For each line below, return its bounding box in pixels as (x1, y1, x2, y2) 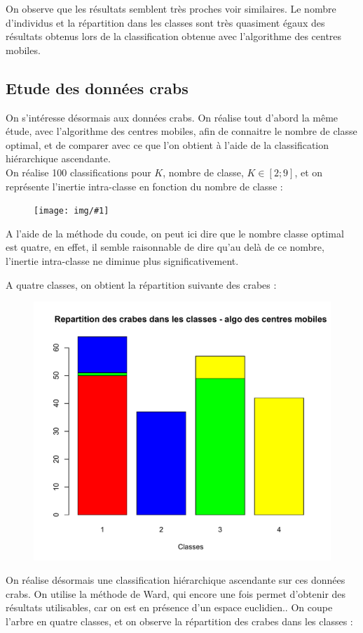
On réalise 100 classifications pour (6, 164, 151, 179)
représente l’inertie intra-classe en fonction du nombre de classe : (6, 178, 283, 193)
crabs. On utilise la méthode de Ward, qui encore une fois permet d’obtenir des (6, 586, 346, 601)
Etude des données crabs (6, 77, 189, 98)
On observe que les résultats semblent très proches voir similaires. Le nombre (6, 1, 336, 15)
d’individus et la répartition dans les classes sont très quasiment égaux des (6, 15, 325, 30)
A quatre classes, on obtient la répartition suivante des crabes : (6, 277, 277, 292)
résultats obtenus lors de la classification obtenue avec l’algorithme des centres (6, 29, 342, 44)
